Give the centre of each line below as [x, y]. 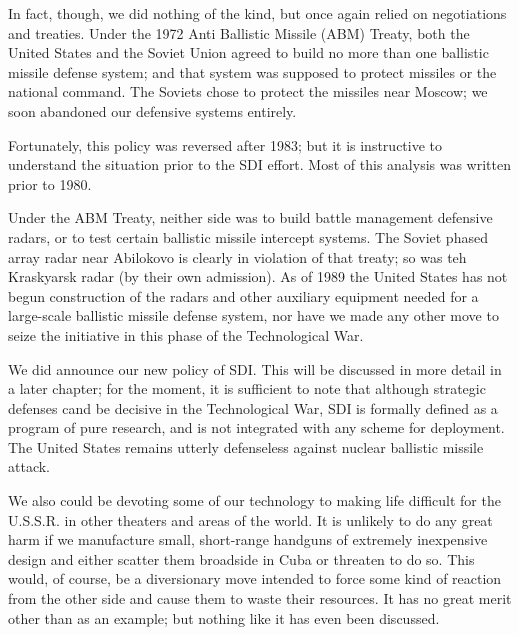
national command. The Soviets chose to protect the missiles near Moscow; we [248, 91]
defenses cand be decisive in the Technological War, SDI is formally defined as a [253, 407]
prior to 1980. [50, 183]
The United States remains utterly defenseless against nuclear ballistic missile [246, 446]
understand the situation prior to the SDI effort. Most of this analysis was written [260, 164]
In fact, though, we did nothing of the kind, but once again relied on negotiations [257, 13]
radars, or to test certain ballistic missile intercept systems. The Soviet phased [248, 236]
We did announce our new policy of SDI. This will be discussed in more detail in [255, 368]
